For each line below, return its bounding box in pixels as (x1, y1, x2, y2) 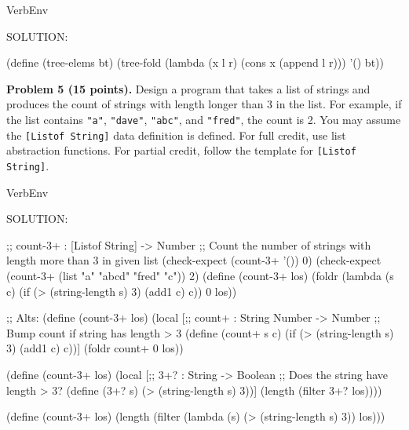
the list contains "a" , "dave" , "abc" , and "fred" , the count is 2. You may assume (6, 111, 401, 127)
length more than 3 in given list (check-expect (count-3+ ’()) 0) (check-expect (6, 252, 382, 268)
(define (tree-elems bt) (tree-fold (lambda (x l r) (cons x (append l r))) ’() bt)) (6, 54, 384, 71)
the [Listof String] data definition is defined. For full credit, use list (6, 126, 346, 143)
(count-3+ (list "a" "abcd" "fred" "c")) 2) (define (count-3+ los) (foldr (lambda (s (6, 267, 394, 283)
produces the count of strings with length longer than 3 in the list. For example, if (6, 96, 402, 112)
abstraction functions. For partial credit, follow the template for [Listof (6, 142, 356, 159)
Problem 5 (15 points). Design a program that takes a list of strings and (6, 80, 371, 97)
